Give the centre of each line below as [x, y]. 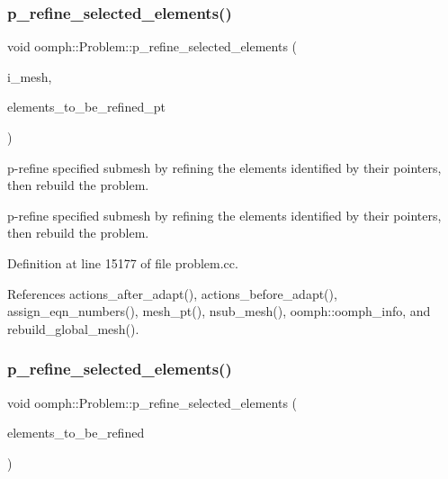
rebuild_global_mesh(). [73, 328]
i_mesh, [30, 76]
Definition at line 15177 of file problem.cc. [123, 262]
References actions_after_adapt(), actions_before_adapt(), [172, 293]
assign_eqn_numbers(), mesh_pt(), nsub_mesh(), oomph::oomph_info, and [219, 311]
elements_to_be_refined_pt [86, 107]
